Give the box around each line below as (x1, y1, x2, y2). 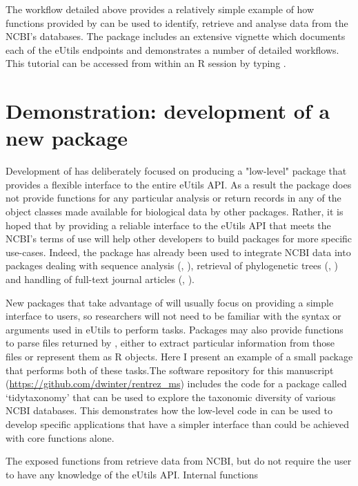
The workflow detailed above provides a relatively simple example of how (6, 2, 315, 16)
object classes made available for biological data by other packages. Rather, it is (6, 204, 344, 219)
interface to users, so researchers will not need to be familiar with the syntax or (6, 309, 341, 323)
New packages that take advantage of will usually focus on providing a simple (6, 295, 334, 309)
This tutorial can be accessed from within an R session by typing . (6, 56, 286, 70)
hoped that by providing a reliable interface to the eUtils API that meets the (6, 217, 331, 232)
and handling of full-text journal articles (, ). (6, 272, 195, 286)
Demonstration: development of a (6, 97, 330, 125)
